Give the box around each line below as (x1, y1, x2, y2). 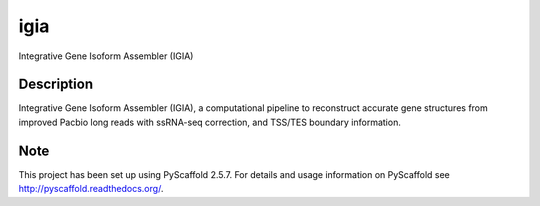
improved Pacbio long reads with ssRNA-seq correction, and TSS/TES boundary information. (18, 116, 402, 128)
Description (18, 76, 94, 93)
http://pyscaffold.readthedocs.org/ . (18, 183, 164, 195)
